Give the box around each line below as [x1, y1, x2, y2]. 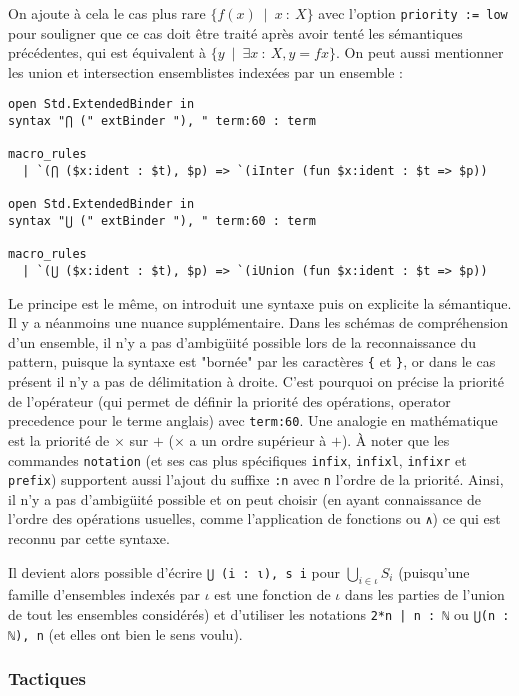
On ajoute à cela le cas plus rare [8, 3, 206, 23]
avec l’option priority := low [318, 3, 508, 23]
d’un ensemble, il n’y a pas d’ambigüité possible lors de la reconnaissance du [8, 331, 477, 352]
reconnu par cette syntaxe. [8, 528, 170, 549]
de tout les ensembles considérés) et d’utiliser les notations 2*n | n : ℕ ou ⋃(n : [8, 604, 510, 625]
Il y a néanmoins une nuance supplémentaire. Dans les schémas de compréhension [8, 312, 509, 333]
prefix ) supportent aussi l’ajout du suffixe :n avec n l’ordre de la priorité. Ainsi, [8, 469, 504, 490]
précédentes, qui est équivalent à [8, 42, 207, 63]
